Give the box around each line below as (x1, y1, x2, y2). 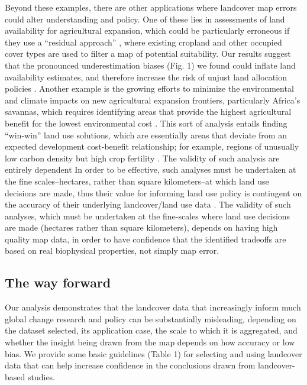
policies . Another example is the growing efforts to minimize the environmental (5, 82, 294, 95)
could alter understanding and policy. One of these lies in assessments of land (5, 12, 285, 25)
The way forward (5, 273, 111, 292)
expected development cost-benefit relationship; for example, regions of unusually (5, 140, 299, 153)
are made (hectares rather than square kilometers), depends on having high (5, 221, 278, 234)
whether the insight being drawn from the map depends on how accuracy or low (5, 336, 295, 348)
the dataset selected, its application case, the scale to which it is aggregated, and (5, 324, 298, 337)
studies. (27, 370, 56, 383)
